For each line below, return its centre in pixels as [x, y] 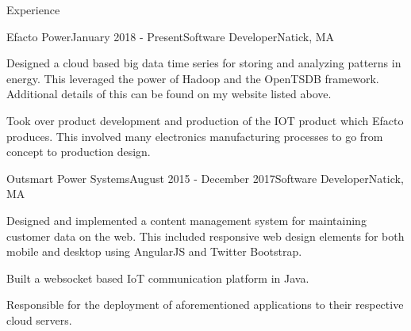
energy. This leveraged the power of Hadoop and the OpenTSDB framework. [193, 78]
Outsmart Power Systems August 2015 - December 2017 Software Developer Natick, [205, 178]
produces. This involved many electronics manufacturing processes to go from [195, 136]
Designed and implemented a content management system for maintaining [186, 220]
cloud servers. [39, 320]
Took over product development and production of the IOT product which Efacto [205, 120]
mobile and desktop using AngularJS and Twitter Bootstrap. [154, 251]
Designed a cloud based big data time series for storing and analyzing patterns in [204, 63]
